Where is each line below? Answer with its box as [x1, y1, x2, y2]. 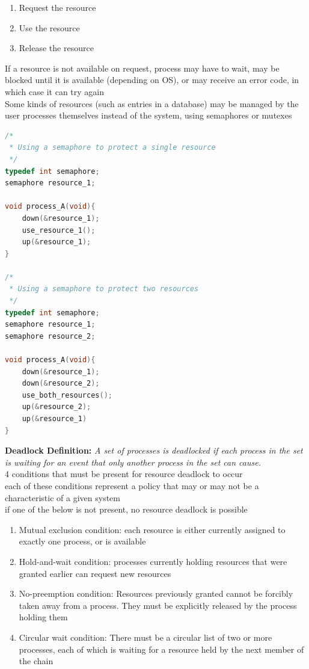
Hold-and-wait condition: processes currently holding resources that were [19, 555, 287, 567]
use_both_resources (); [22, 390, 112, 399]
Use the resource [19, 21, 80, 34]
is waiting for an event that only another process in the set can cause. [5, 455, 261, 468]
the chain [19, 655, 54, 667]
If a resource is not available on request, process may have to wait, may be [5, 61, 280, 74]
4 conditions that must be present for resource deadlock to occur [5, 467, 243, 480]
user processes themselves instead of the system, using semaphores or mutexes [5, 109, 292, 122]
